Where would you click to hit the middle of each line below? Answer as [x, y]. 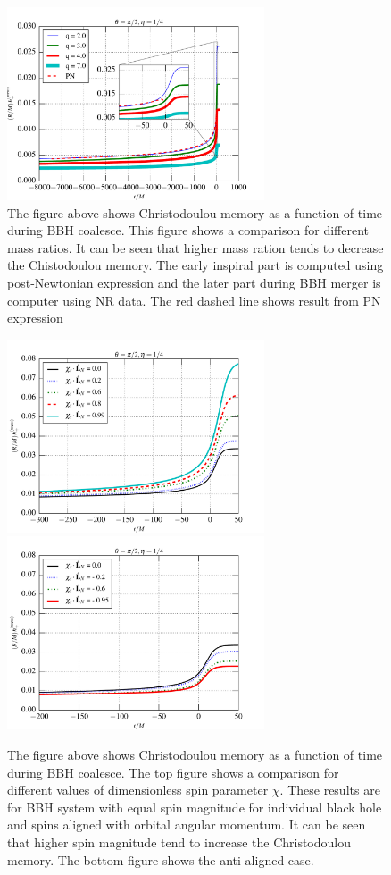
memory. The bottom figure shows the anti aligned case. [161, 859]
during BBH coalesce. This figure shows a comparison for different [188, 230]
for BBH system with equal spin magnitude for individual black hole [195, 807]
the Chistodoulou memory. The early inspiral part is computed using [195, 265]
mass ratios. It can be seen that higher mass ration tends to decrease [195, 247]
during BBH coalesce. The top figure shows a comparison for [173, 772]
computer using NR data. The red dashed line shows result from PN [194, 300]
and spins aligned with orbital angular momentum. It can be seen [187, 825]
